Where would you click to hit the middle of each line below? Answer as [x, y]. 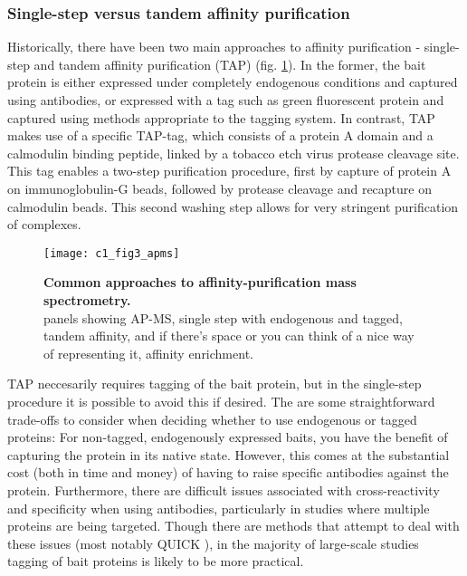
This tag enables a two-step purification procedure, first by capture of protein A [229, 171]
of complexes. [44, 224]
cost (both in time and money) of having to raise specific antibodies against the [228, 472]
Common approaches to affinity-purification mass [200, 282]
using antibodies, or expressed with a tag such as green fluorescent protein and [226, 100]
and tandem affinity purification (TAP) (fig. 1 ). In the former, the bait [230, 64]
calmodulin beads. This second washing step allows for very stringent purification [233, 206]
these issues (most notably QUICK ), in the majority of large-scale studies [213, 543]
